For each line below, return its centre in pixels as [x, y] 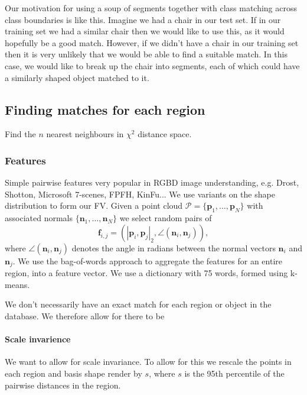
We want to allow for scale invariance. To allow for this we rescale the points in [148, 362]
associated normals [39, 218]
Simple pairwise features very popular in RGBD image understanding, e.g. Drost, [152, 182]
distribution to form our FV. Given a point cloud [94, 205]
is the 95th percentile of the [234, 373]
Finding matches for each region [105, 109]
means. [17, 284]
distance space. [165, 134]
